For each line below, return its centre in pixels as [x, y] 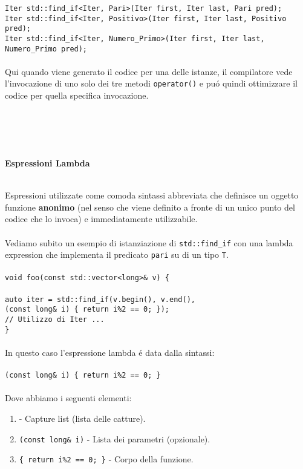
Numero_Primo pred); [46, 49]
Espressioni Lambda [47, 163]
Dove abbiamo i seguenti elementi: [68, 398]
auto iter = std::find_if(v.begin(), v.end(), [100, 299]
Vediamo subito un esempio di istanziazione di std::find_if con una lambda [149, 242]
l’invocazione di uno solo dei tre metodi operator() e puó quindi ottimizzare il [151, 83]
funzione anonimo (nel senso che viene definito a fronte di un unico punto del [150, 207]
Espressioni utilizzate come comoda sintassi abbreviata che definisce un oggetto [152, 195]
